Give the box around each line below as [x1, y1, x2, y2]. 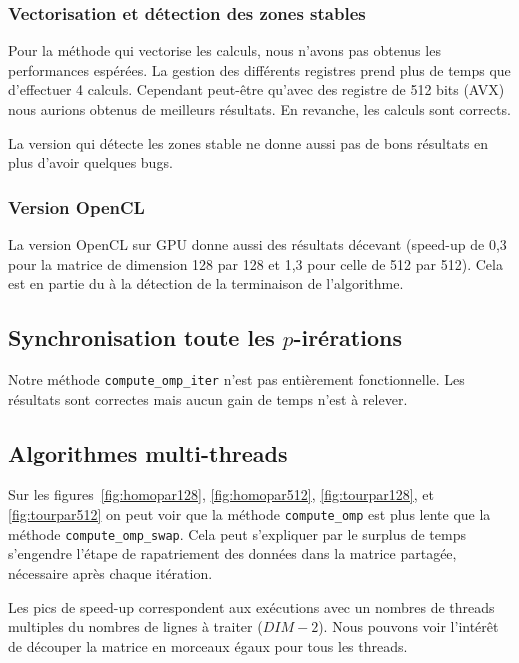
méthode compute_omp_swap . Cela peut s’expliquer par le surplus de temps [8, 523, 466, 544]
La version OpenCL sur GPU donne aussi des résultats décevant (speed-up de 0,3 [8, 234, 507, 254]
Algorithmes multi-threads [8, 437, 288, 468]
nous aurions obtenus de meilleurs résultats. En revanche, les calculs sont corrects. [8, 99, 511, 119]
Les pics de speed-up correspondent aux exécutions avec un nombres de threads [8, 596, 495, 617]
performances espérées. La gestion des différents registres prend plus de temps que [8, 59, 511, 80]
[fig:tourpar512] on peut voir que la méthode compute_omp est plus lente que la [8, 504, 491, 525]
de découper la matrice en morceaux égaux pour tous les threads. [8, 635, 408, 656]
